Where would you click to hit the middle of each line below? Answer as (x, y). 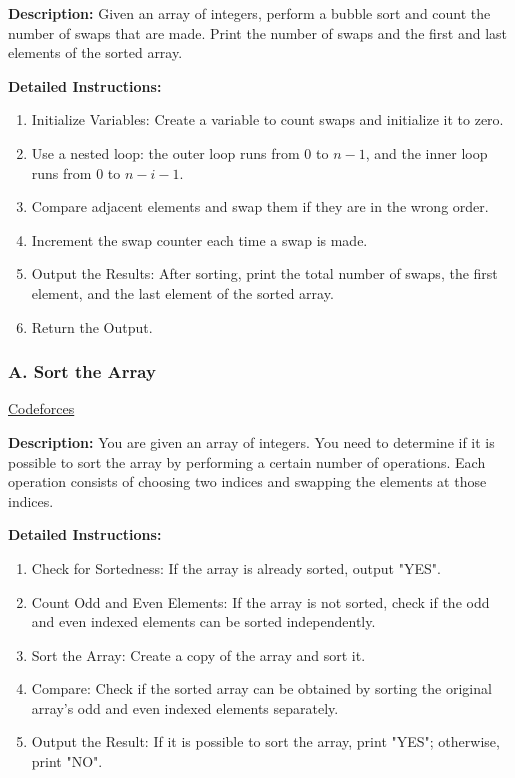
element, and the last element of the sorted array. (182, 292)
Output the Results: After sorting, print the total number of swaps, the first (264, 273)
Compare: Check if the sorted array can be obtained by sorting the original (261, 688)
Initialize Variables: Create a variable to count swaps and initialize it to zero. (267, 119)
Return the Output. (92, 326)
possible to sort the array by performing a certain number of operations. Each (247, 461)
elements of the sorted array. (95, 52)
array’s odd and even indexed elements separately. (185, 707)
